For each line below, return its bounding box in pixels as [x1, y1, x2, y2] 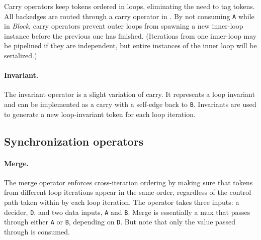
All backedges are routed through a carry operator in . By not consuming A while [4, 11, 254, 21]
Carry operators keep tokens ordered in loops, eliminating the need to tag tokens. [4, 1, 255, 11]
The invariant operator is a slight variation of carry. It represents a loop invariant [4, 89, 255, 99]
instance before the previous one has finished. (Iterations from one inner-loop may [4, 30, 257, 41]
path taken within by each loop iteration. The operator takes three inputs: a [4, 197, 239, 207]
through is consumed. [4, 226, 70, 236]
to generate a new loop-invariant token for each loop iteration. [4, 108, 196, 119]
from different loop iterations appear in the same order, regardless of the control [4, 187, 251, 197]
